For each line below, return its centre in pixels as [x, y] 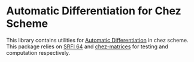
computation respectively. [38, 52]
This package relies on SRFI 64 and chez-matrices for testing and [87, 46]
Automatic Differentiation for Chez [94, 11]
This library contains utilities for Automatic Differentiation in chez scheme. [97, 40]
